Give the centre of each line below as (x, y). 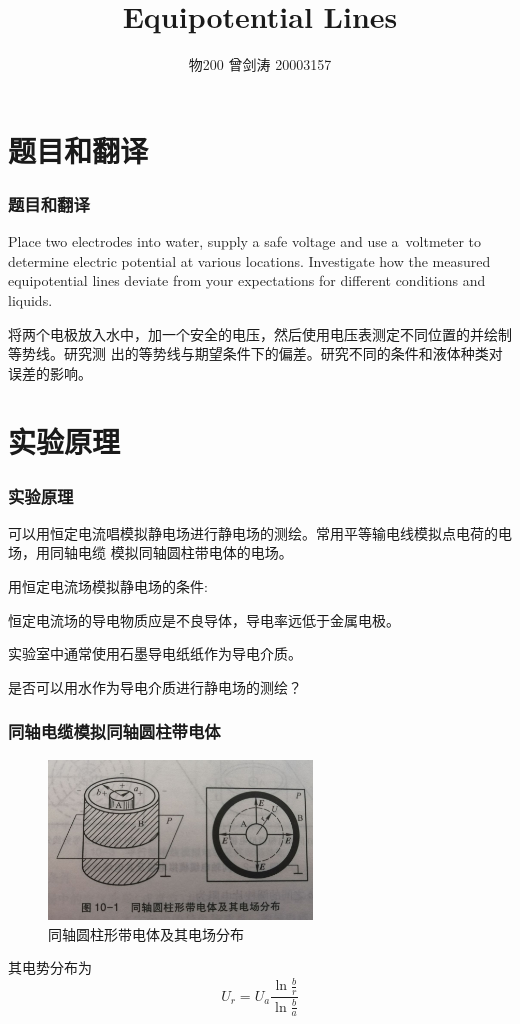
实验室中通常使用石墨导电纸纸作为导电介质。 (155, 653)
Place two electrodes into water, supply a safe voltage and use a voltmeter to (245, 241)
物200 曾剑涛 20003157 (260, 64)
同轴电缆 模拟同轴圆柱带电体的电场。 (171, 552)
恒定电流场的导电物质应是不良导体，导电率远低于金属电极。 (204, 619)
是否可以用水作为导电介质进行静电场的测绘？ (155, 686)
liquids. (30, 299)
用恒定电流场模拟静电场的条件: (108, 586)
